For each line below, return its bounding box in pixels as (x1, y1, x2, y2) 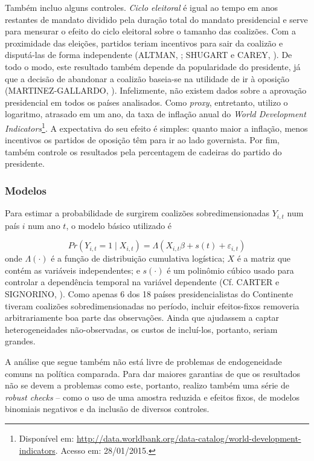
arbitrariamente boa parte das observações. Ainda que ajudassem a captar (5, 311, 280, 324)
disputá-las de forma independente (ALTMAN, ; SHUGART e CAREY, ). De (5, 48, 292, 61)
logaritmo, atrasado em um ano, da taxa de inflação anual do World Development (5, 108, 306, 120)
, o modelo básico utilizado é (66, 219, 172, 231)
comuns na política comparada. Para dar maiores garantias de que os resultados (5, 367, 300, 379)
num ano (28, 219, 60, 231)
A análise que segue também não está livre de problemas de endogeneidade (5, 355, 282, 367)
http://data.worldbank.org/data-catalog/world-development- (76, 431, 301, 444)
